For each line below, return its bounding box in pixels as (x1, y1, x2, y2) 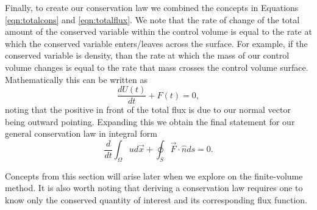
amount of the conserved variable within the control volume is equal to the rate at (5, 25, 312, 38)
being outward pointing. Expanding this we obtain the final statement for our (5, 115, 295, 128)
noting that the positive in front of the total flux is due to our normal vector (5, 103, 291, 116)
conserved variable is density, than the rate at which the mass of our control (5, 49, 290, 62)
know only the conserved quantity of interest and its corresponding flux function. (5, 193, 307, 206)
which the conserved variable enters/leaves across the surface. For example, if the (5, 37, 308, 49)
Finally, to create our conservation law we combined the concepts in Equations (5, 1, 299, 13)
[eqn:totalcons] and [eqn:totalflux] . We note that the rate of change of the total (5, 13, 300, 26)
